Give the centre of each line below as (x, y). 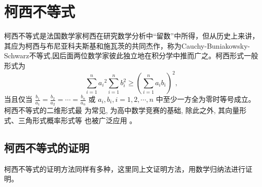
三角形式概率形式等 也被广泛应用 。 (77, 120)
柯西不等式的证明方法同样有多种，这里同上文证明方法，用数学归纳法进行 (125, 169)
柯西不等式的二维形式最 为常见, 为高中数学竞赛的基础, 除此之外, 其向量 (122, 110)
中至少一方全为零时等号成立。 (205, 99)
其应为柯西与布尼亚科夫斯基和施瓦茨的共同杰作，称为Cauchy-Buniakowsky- (127, 45)
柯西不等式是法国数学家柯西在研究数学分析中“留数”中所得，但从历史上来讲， (132, 36)
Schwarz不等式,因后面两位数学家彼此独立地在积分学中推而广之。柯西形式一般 (131, 55)
